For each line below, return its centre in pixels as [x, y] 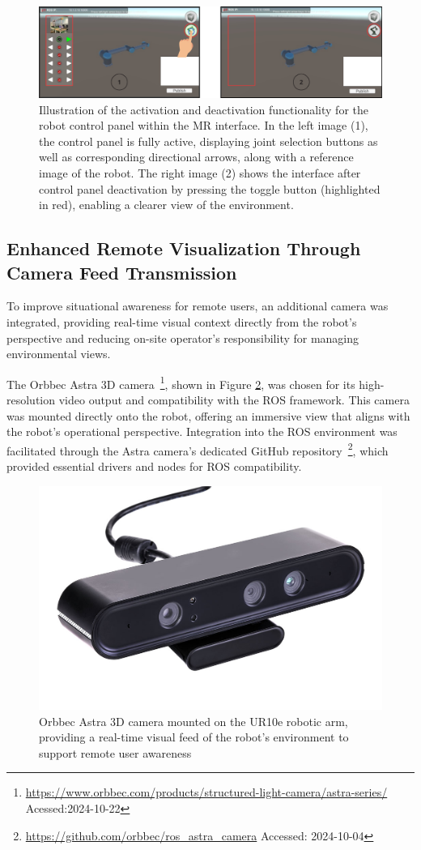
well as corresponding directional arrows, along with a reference [196, 157]
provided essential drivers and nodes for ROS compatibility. [154, 466]
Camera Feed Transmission [122, 272]
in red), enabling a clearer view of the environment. [166, 205]
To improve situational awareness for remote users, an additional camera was [198, 306]
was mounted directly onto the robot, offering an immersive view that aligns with [208, 415]
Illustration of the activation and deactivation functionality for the [204, 109]
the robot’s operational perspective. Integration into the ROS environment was [202, 431]
